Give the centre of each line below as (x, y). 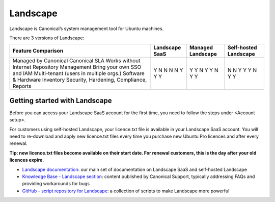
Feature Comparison (38, 51)
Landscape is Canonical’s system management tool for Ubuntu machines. (87, 29)
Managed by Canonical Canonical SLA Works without (76, 61)
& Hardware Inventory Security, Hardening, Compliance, (80, 80)
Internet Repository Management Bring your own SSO (77, 67)
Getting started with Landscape (61, 100)
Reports (22, 86)
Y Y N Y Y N (204, 70)
